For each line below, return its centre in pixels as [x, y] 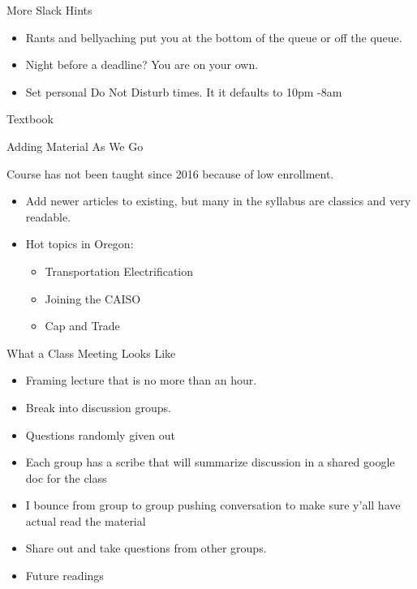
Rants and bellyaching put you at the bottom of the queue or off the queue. [214, 37]
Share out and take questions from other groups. [146, 548]
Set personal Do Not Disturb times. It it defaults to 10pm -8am [184, 91]
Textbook [30, 119]
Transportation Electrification [119, 271]
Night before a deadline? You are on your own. [142, 64]
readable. [48, 216]
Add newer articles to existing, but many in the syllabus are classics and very [218, 201]
